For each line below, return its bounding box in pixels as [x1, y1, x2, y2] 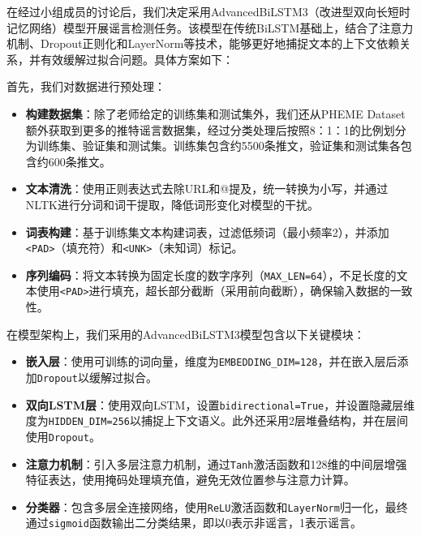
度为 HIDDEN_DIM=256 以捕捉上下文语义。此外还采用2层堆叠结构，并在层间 [25, 412, 409, 429]
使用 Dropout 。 [25, 427, 101, 444]
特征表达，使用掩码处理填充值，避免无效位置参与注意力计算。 [25, 471, 355, 488]
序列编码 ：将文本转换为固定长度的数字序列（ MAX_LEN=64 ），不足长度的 [25, 266, 397, 283]
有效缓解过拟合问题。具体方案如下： [40, 50, 234, 67]
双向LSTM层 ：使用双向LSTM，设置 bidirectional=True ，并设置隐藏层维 [25, 396, 415, 413]
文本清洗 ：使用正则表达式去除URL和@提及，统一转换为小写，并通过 [25, 180, 389, 197]
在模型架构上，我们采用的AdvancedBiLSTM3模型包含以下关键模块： [6, 325, 365, 342]
